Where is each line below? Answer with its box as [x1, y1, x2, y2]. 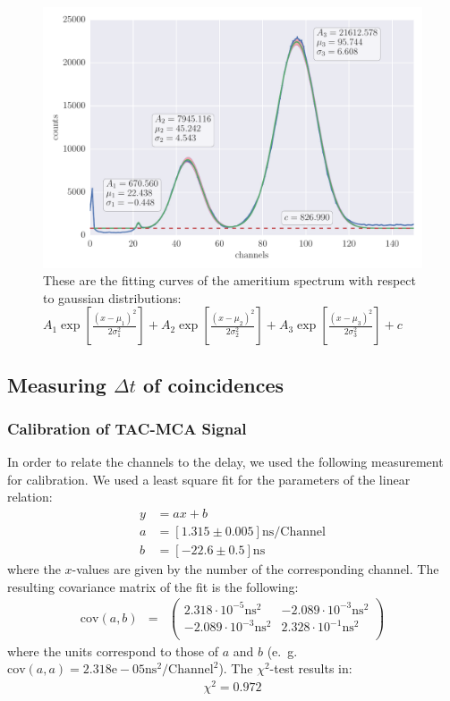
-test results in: [269, 659, 352, 678]
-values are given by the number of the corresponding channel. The [72, 560, 439, 579]
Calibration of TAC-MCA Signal [7, 417, 247, 439]
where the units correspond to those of [7, 641, 219, 660]
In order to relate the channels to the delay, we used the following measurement [7, 452, 444, 471]
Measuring [7, 370, 106, 398]
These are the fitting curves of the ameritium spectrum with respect [43, 271, 416, 290]
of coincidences [143, 370, 284, 398]
